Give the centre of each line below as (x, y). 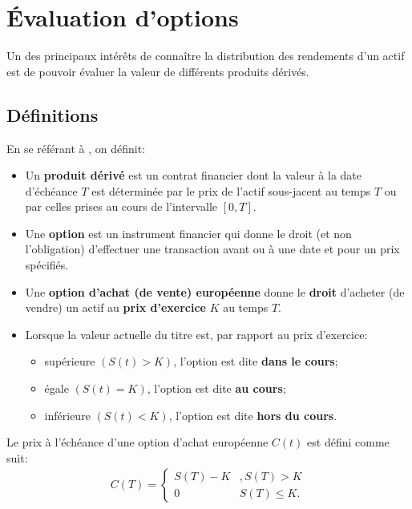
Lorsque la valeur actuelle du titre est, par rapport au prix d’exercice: (196, 334)
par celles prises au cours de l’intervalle (121, 206)
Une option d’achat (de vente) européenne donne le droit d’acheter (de (215, 291)
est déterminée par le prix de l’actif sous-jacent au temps (231, 190)
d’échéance (51, 190)
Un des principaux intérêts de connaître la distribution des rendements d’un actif (206, 56)
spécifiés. (47, 265)
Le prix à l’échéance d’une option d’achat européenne (137, 442)
